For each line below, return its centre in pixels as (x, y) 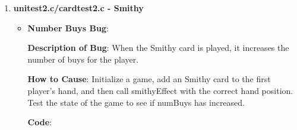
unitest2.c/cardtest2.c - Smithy (78, 8)
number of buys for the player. (83, 59)
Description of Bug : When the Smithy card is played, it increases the (158, 48)
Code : (40, 122)
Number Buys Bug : (68, 27)
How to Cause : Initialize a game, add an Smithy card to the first (149, 79)
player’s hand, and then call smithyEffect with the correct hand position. (160, 90)
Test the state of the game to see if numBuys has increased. (136, 102)
